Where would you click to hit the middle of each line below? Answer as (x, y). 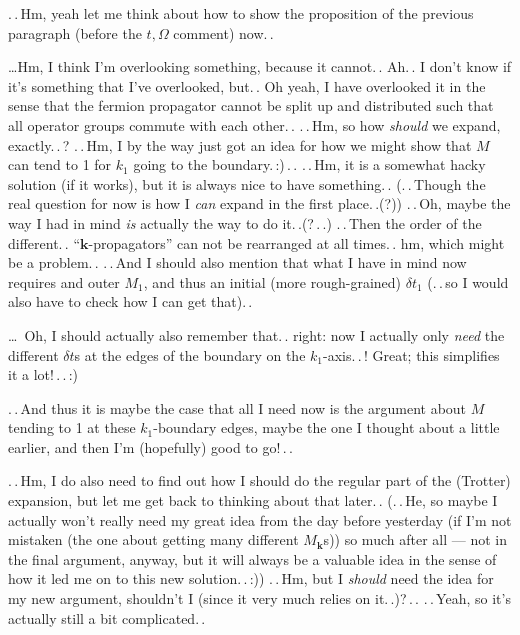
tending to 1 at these (72, 427)
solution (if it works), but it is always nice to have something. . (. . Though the (247, 183)
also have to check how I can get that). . (130, 301)
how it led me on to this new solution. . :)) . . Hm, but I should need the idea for (251, 578)
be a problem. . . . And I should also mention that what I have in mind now (237, 262)
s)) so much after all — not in (415, 539)
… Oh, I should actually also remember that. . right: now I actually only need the (256, 334)
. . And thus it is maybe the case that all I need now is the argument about (237, 407)
